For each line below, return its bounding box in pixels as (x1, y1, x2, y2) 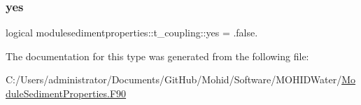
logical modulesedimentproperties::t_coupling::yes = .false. (6, 25, 258, 40)
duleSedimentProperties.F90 (6, 86, 127, 100)
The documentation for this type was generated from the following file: (6, 48, 309, 63)
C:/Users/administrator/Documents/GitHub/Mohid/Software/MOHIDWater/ (6, 72, 342, 87)
